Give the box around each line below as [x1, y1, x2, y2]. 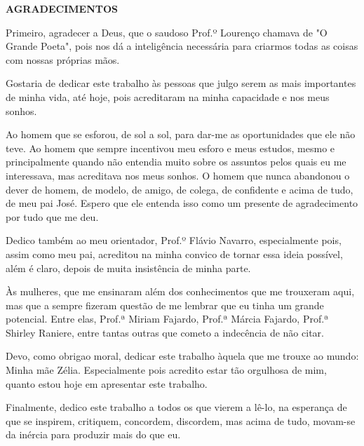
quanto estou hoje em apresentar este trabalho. [6, 376, 208, 391]
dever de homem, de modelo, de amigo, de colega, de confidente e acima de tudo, [6, 182, 353, 196]
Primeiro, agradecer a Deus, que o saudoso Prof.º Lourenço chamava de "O [6, 25, 328, 39]
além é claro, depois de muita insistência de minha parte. [6, 260, 251, 275]
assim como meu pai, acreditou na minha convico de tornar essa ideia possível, [6, 246, 343, 261]
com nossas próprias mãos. [6, 52, 120, 67]
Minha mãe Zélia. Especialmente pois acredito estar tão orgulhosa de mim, [6, 363, 327, 377]
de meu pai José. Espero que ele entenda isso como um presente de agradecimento [6, 196, 358, 210]
